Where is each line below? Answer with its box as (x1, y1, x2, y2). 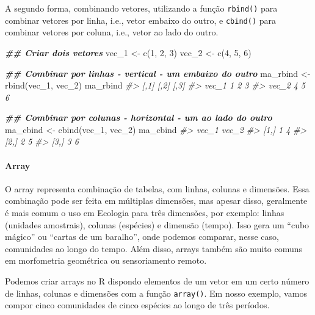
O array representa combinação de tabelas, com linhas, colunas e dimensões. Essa (5, 182, 310, 195)
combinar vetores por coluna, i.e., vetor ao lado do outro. (5, 26, 219, 38)
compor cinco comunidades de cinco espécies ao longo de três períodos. (5, 299, 270, 311)
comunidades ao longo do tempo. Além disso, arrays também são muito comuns (5, 242, 302, 255)
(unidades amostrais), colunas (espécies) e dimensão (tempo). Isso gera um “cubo (5, 218, 310, 231)
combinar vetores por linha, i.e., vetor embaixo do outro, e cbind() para (5, 13, 277, 26)
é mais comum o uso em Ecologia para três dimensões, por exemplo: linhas (5, 206, 284, 219)
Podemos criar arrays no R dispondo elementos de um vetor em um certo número (5, 275, 310, 288)
